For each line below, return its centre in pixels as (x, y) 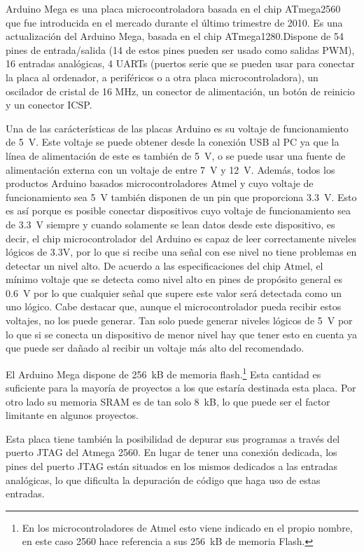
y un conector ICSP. (49, 105)
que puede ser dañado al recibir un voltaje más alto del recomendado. (155, 348)
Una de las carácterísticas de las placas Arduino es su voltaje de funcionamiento (177, 128)
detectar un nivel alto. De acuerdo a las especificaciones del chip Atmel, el (164, 265)
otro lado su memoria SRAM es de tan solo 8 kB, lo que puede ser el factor (168, 401)
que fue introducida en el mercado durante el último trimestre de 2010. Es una (174, 22)
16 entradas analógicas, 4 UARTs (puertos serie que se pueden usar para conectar (180, 63)
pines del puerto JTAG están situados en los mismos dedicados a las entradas (171, 466)
